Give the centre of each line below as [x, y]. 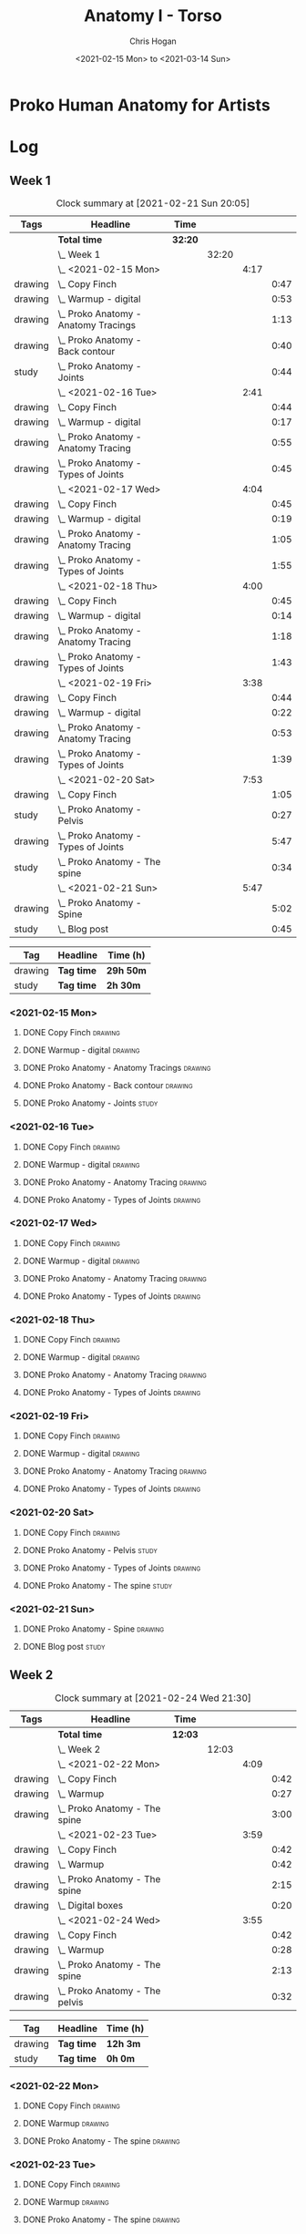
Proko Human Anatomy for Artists [140, 105]
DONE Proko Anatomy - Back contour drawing [107, 1086]
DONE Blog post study [64, 1647]
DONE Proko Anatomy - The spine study [97, 1585]
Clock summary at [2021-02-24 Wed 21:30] [153, 1698]
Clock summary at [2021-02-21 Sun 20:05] [153, 203]
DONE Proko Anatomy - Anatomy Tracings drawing [117, 1068]
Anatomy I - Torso [153, 16]
